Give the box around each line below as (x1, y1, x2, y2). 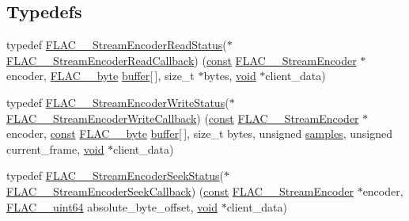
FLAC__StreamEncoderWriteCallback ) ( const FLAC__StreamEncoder (6, 109, 359, 126)
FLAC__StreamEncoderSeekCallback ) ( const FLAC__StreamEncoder (6, 182, 354, 199)
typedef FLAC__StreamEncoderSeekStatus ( (6, 167, 224, 184)
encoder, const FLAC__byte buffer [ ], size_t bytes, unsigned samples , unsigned (6, 125, 392, 142)
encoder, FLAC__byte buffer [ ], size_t (6, 67, 195, 84)
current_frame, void (6, 140, 104, 157)
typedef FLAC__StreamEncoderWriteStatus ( (6, 93, 229, 110)
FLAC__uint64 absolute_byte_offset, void (6, 198, 218, 215)
